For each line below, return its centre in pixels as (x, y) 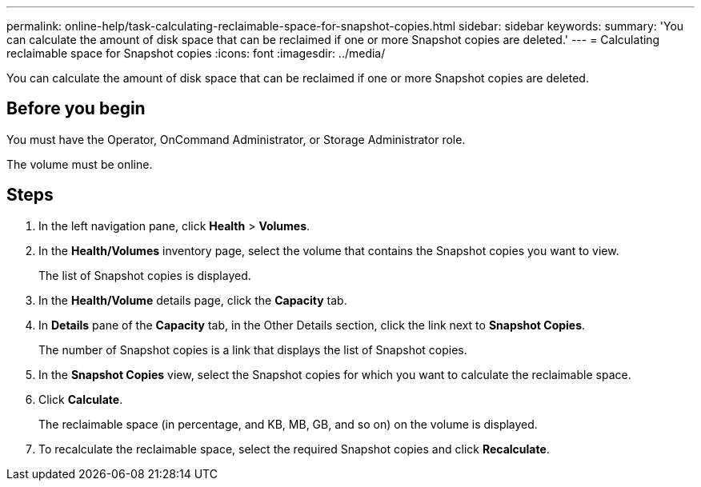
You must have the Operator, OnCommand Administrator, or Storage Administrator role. (236, 139)
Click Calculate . (81, 399)
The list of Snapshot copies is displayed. (145, 275)
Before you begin (76, 109)
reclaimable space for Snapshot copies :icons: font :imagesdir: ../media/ (196, 53)
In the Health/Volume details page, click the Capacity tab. (193, 300)
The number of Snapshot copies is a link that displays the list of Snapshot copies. (253, 349)
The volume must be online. (80, 164)
